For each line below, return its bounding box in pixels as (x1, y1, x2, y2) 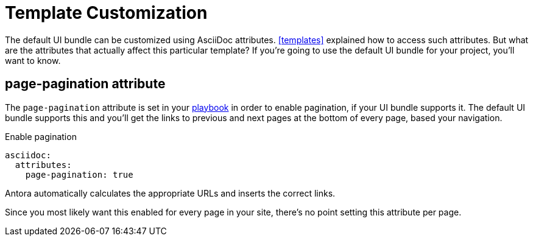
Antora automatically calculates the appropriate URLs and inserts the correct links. (5, 187, 336, 198)
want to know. (5, 55, 61, 66)
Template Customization (5, 2, 208, 23)
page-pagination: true (25, 169, 133, 180)
